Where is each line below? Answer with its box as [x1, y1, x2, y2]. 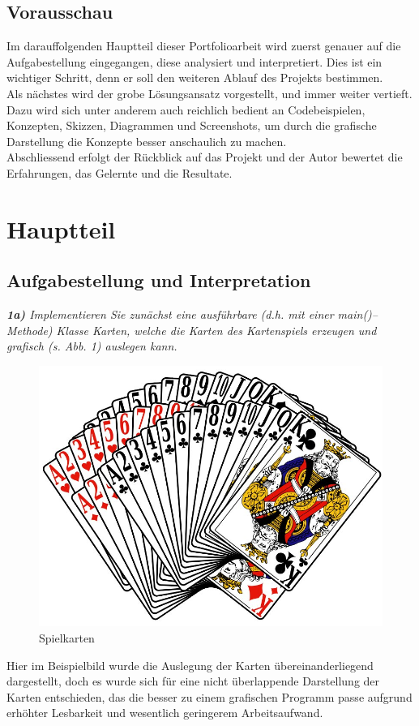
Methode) [6, 321, 53, 338]
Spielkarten [39, 629, 95, 646]
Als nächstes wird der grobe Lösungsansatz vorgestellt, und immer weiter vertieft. [6, 84, 413, 101]
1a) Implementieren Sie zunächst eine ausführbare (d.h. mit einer [6, 306, 334, 323]
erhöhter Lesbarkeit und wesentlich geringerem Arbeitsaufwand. [6, 704, 323, 721]
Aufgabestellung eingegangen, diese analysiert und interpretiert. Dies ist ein [6, 53, 383, 70]
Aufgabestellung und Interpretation [6, 268, 311, 293]
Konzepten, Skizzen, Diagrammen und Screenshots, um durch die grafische [6, 117, 377, 134]
